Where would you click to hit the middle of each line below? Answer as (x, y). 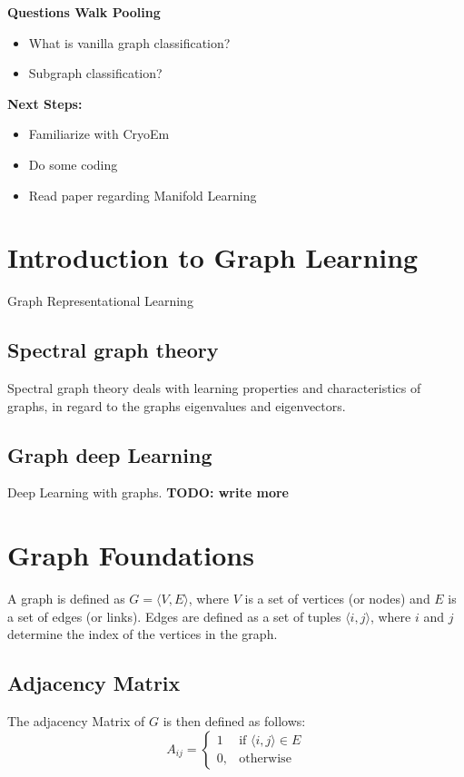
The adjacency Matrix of (76, 721)
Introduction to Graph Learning (213, 257)
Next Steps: (45, 103)
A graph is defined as (66, 599)
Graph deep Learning (110, 454)
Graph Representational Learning (100, 301)
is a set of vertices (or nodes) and (337, 599)
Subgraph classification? (95, 73)
